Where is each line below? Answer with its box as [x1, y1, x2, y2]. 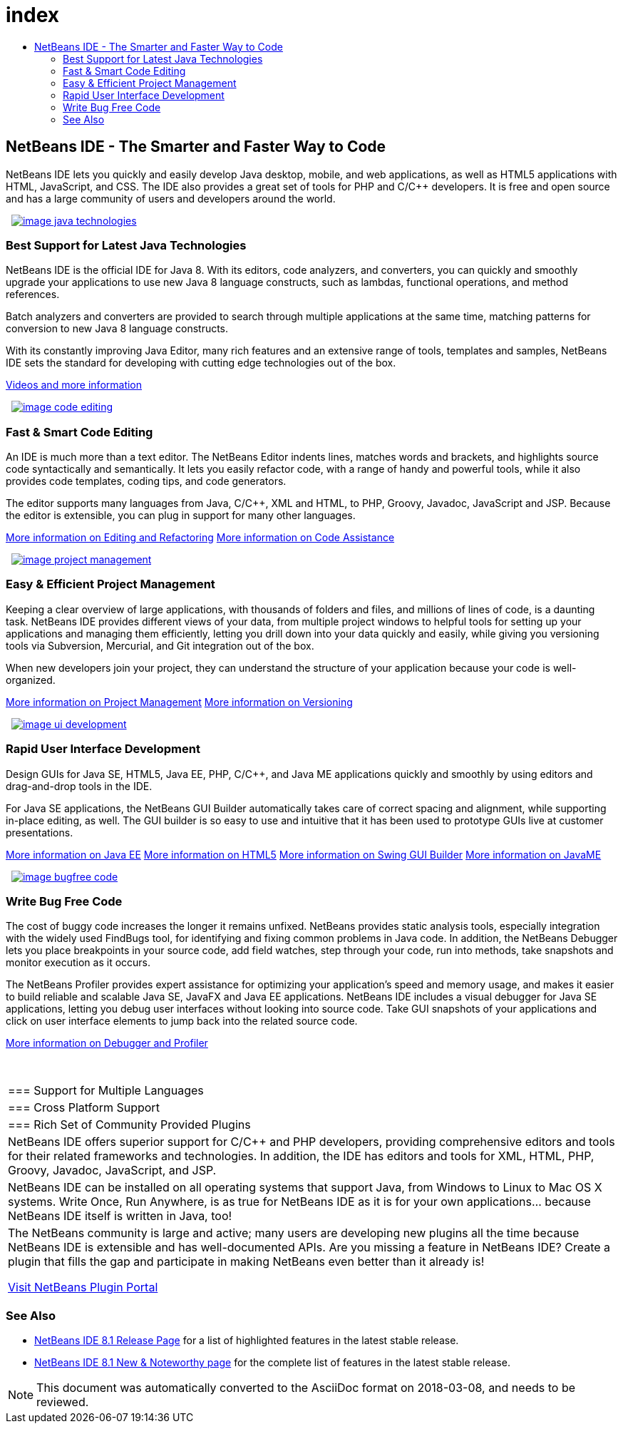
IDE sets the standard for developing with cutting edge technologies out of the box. [6, 357, 396, 369]
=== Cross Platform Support [8, 1100, 160, 1115]
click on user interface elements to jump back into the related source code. [6, 1015, 358, 1028]
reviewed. [36, 1395, 89, 1410]
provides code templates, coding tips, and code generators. [6, 475, 287, 488]
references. [6, 288, 60, 301]
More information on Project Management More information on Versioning [6, 695, 353, 708]
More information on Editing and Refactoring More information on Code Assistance [6, 531, 395, 544]
